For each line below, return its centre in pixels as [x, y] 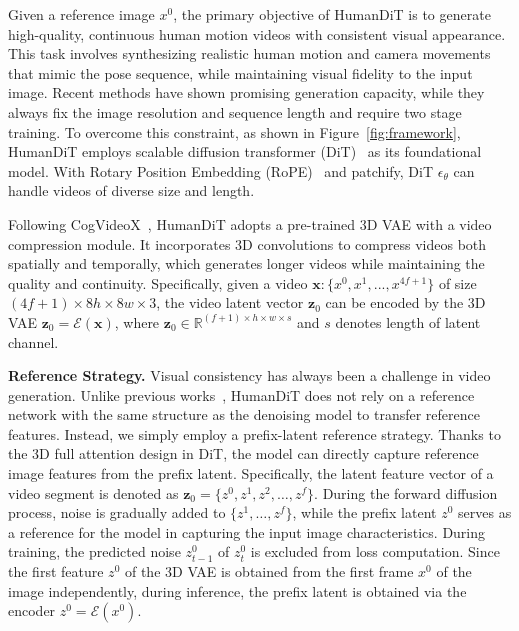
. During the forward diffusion [406, 492]
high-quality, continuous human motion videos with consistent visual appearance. [257, 33]
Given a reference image [81, 14]
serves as [485, 512]
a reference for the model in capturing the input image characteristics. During [247, 531]
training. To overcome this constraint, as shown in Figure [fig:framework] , [234, 131]
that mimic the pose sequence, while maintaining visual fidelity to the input [240, 72]
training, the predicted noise [94, 551]
